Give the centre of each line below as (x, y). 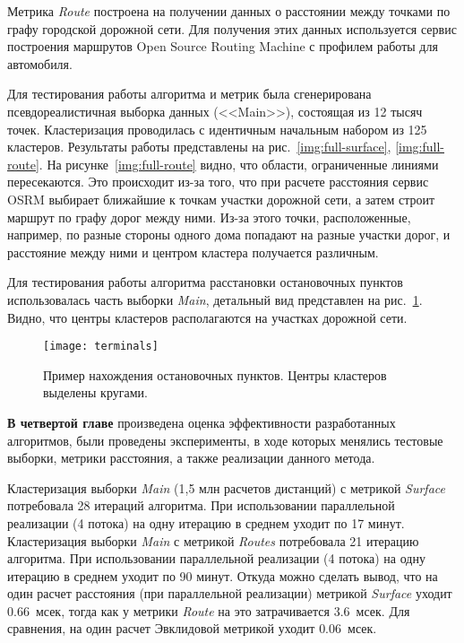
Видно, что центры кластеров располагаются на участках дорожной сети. (207, 317)
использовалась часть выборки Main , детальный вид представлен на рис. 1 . (215, 299)
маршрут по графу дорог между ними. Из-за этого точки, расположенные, (209, 217)
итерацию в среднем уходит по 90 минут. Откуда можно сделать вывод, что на (223, 575)
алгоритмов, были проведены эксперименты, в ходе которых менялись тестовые (225, 440)
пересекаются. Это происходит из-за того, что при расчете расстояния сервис (218, 182)
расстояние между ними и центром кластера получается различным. (193, 252)
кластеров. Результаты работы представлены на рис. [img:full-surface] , (199, 147)
